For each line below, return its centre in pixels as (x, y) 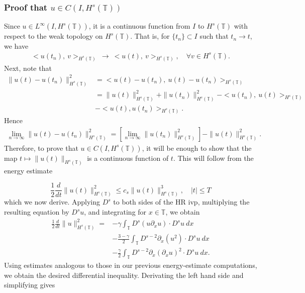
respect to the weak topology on (54, 36)
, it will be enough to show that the (197, 148)
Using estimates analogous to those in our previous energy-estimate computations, (131, 265)
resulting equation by (37, 212)
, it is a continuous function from (139, 26)
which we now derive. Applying (52, 202)
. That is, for (150, 36)
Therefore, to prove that (41, 148)
